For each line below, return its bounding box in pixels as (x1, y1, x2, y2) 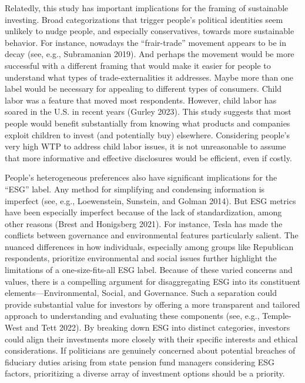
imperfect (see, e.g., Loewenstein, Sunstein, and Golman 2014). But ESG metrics (5, 194, 296, 207)
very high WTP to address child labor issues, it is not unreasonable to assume (5, 140, 286, 152)
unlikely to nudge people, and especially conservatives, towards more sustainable (5, 25, 294, 37)
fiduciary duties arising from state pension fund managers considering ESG (5, 355, 275, 368)
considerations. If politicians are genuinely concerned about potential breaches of (5, 344, 296, 357)
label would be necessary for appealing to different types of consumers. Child (5, 82, 282, 95)
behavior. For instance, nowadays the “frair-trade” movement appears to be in (5, 36, 286, 48)
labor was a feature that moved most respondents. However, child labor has (5, 94, 277, 106)
